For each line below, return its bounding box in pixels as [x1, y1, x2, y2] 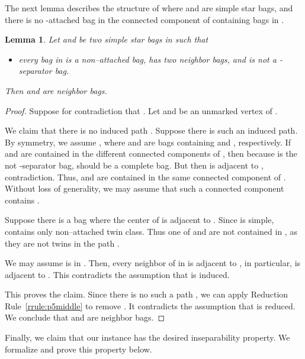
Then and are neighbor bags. [5, 84, 107, 96]
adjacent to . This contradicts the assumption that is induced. [5, 268, 230, 280]
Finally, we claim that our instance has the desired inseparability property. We [5, 331, 290, 344]
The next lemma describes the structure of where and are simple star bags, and [5, 2, 293, 14]
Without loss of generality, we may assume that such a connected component [5, 182, 284, 195]
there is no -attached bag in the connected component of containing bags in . [5, 13, 284, 25]
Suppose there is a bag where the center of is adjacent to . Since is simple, [5, 214, 274, 226]
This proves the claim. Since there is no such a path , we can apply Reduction [5, 288, 288, 300]
